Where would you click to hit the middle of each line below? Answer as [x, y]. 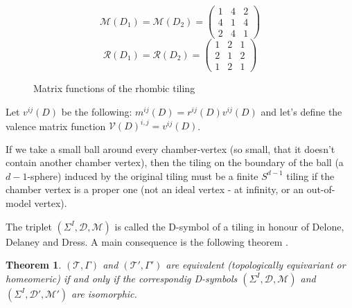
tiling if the [310, 175]
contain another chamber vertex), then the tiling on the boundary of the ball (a [175, 162]
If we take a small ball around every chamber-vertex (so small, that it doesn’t [170, 148]
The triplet [29, 226]
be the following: [97, 111]
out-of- [321, 189]
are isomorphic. [104, 293]
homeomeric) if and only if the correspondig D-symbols [122, 278]
